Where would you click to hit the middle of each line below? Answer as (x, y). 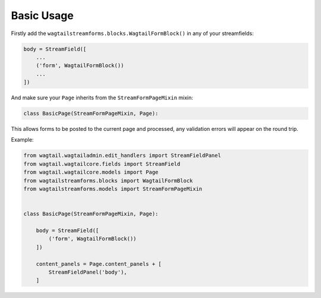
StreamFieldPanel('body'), (88, 272)
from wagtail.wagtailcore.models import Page (91, 172)
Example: (22, 140)
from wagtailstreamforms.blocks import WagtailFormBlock (108, 181)
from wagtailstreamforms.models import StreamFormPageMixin (113, 189)
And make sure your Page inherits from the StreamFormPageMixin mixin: (102, 98)
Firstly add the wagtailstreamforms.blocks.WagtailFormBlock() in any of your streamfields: (132, 33)
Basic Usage (42, 15)
